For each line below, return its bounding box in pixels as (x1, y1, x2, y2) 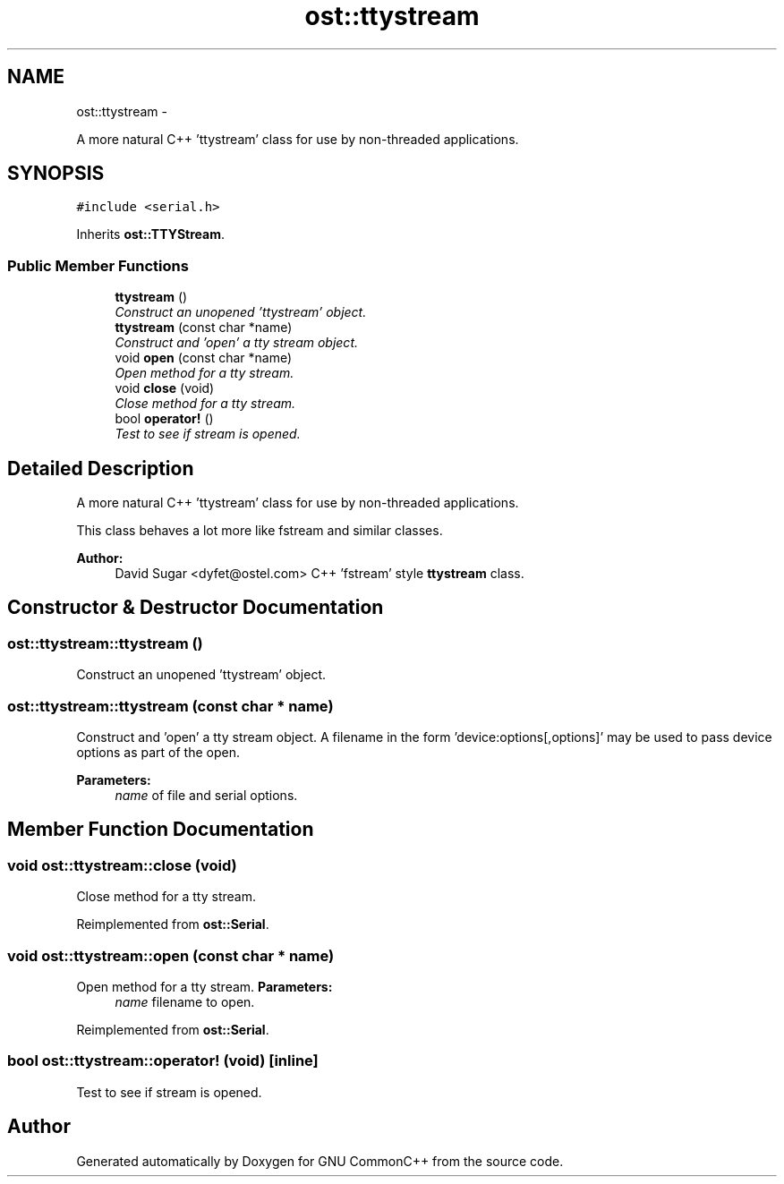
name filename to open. (115, 993, 255, 1009)
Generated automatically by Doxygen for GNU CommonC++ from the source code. (76, 1153, 564, 1169)
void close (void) (115, 380, 215, 396)
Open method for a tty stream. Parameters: (76, 978, 333, 994)
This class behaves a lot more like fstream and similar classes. (76, 523, 443, 539)
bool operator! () (115, 411, 214, 427)
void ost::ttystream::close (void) (7, 856, 237, 874)
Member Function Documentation (7, 818, 314, 841)
